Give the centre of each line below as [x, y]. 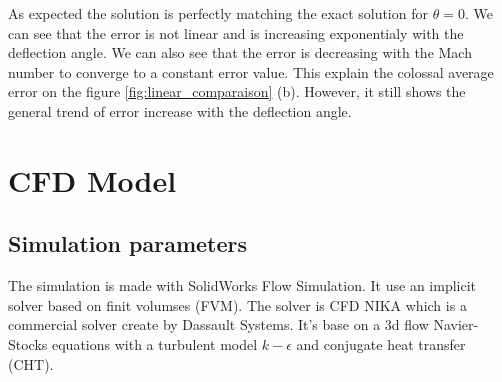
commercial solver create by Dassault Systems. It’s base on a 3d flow [218, 324]
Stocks [28, 343]
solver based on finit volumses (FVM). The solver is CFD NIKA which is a [237, 304]
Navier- [456, 324]
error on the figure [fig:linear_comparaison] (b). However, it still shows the [237, 91]
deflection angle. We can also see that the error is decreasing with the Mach [240, 52]
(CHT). [31, 363]
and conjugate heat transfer [381, 343]
